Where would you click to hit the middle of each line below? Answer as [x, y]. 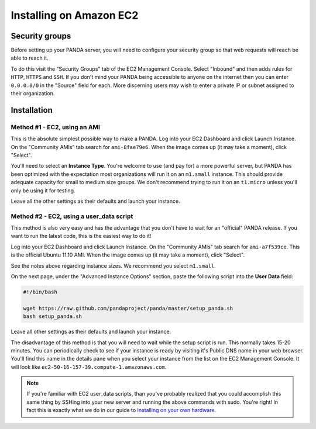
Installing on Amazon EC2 [75, 15]
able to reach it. [30, 58]
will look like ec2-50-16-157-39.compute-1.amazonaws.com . [89, 367]
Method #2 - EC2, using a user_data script [72, 216]
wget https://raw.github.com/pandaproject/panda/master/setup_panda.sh [128, 308]
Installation [32, 110]
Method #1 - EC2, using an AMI [56, 127]
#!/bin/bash [40, 292]
